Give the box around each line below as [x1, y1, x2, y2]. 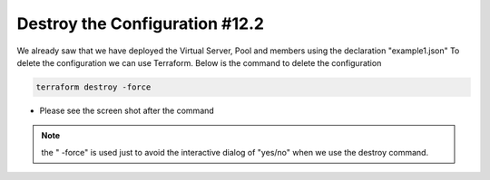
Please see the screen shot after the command [39, 105, 215, 116]
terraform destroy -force [35, 81, 152, 92]
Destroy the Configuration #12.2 [16, 14, 265, 33]
